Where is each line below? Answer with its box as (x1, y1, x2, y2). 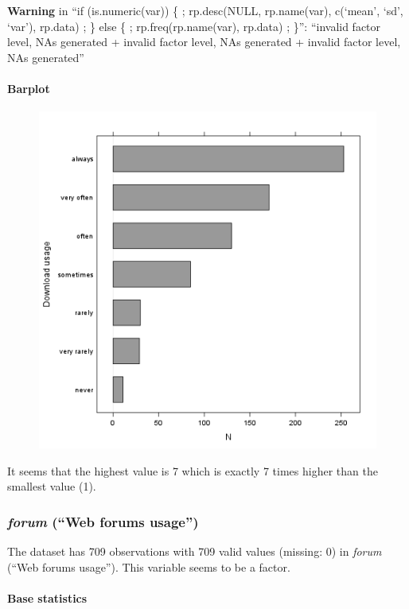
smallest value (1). (7, 478, 96, 495)
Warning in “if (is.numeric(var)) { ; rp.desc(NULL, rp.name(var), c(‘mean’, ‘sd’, (7, 2, 403, 18)
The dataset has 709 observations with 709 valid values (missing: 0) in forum (7, 543, 382, 560)
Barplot (7, 80, 50, 96)
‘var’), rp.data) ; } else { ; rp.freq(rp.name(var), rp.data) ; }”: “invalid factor (7, 17, 381, 34)
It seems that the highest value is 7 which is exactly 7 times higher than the (7, 462, 378, 479)
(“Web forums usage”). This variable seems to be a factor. (7, 558, 290, 575)
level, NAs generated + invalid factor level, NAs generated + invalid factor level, (7, 33, 401, 50)
